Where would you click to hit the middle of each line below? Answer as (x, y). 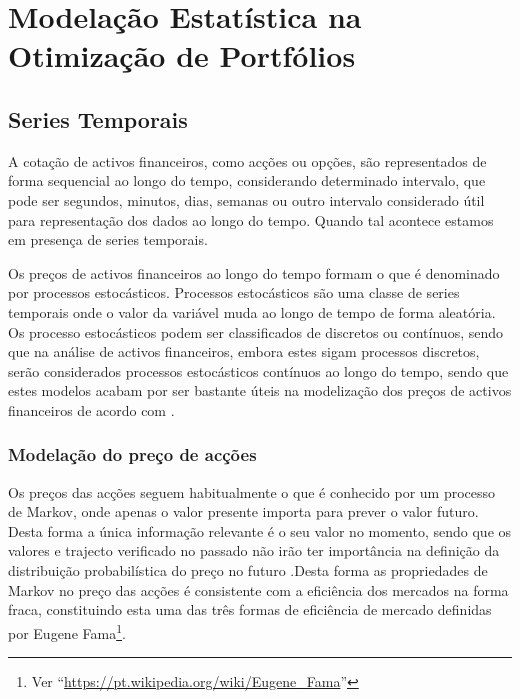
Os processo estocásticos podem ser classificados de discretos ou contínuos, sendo (255, 331)
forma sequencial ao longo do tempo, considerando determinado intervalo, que (247, 180)
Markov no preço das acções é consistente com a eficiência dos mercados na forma (258, 589)
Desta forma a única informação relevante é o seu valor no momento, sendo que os (260, 530)
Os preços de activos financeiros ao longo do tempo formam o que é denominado (254, 272)
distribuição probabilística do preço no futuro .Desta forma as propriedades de (248, 570)
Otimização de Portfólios (182, 55)
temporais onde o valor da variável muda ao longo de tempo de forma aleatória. (252, 311)
